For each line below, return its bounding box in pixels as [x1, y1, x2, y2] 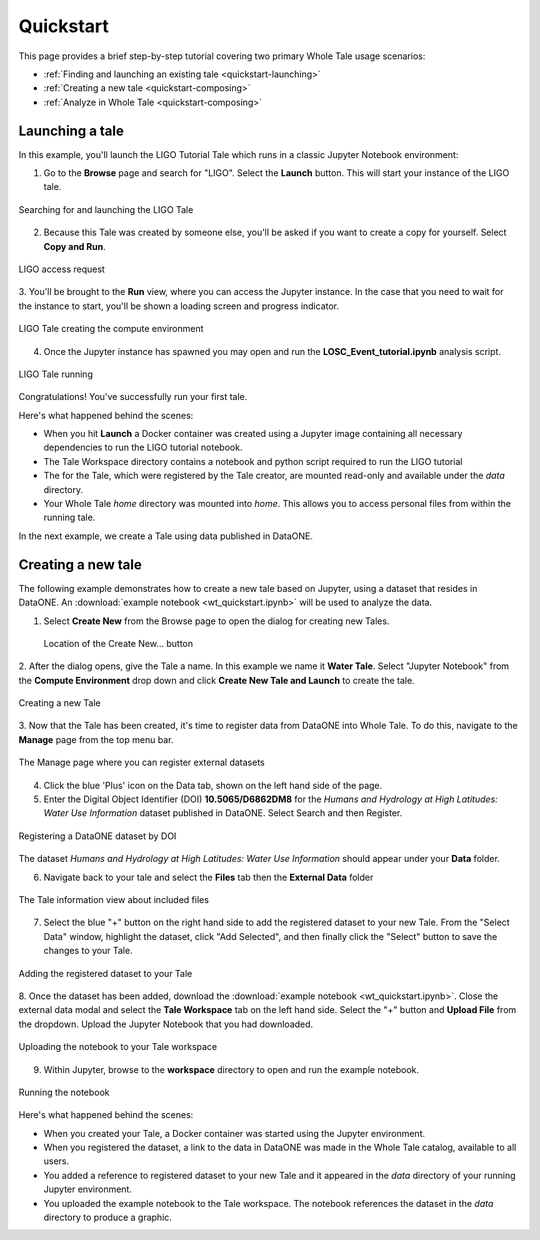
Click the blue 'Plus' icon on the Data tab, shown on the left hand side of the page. [43, 779, 383, 791]
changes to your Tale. [43, 945, 134, 957]
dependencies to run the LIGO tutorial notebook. [43, 441, 243, 454]
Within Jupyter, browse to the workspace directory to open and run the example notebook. [43, 1063, 420, 1075]
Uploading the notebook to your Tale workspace [18, 1041, 218, 1053]
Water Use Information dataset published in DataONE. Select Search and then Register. [43, 807, 403, 819]
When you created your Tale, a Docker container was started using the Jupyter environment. [43, 1127, 425, 1139]
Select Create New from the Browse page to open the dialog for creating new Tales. [43, 615, 390, 627]
